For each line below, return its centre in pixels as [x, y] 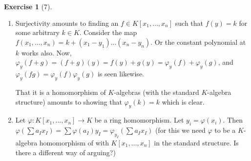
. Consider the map [108, 32]
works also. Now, [46, 52]
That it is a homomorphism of [61, 92]
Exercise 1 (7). [28, 6]
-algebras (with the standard [157, 92]
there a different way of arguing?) [65, 152]
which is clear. [183, 101]
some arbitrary [37, 32]
